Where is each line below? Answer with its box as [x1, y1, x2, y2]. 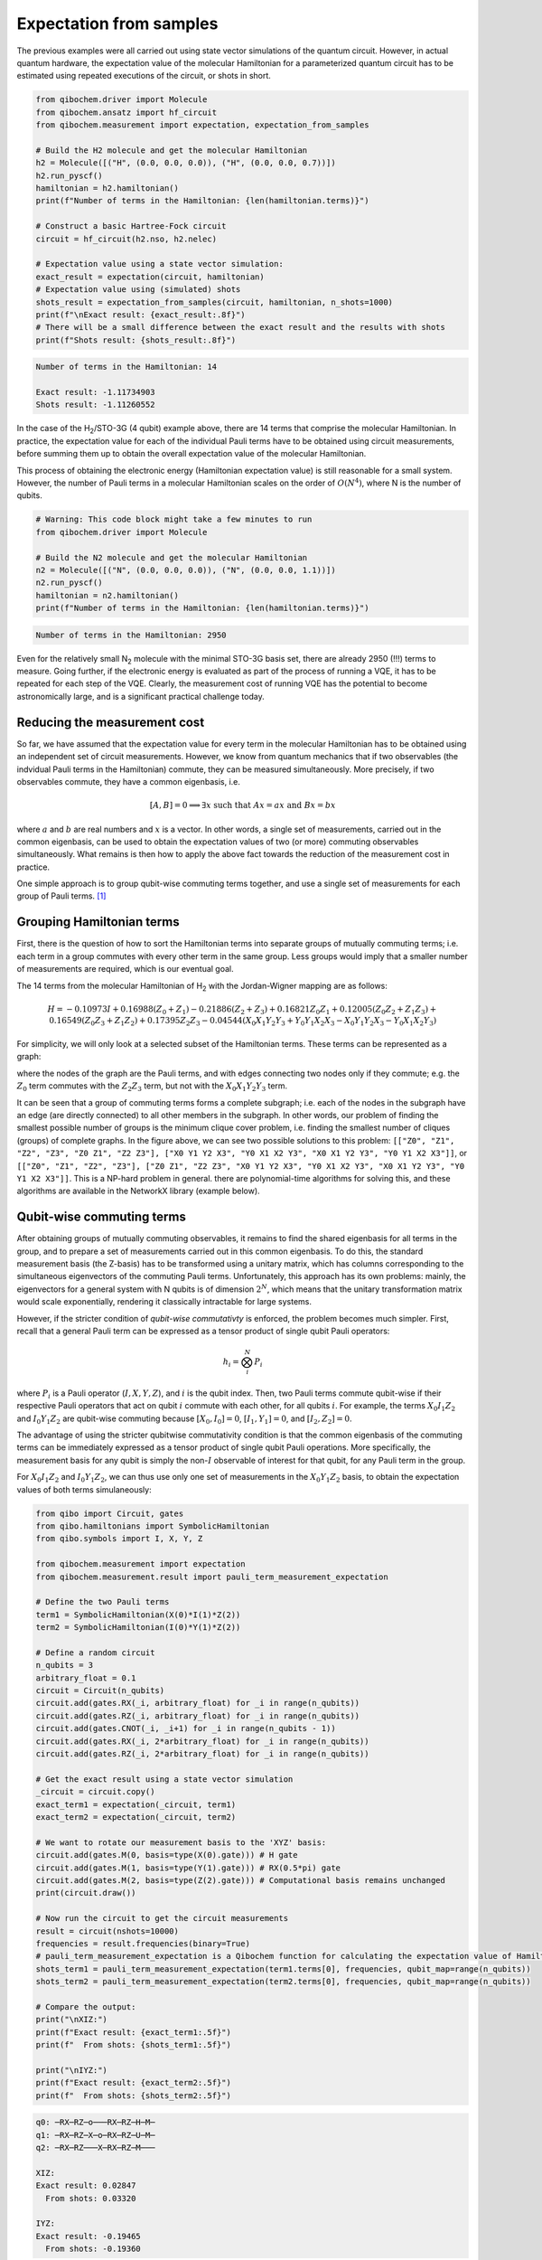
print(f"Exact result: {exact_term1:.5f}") [35, 2027, 232, 2038]
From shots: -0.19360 [45, 2244, 142, 2255]
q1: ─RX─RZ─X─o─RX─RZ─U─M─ [35, 2130, 155, 2140]
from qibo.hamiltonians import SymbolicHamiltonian [35, 1521, 270, 1531]
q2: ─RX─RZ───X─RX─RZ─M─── [35, 2142, 155, 2152]
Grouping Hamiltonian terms [16, 914, 180, 930]
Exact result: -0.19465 [35, 2231, 142, 2241]
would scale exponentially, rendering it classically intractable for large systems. [16, 1296, 312, 1307]
